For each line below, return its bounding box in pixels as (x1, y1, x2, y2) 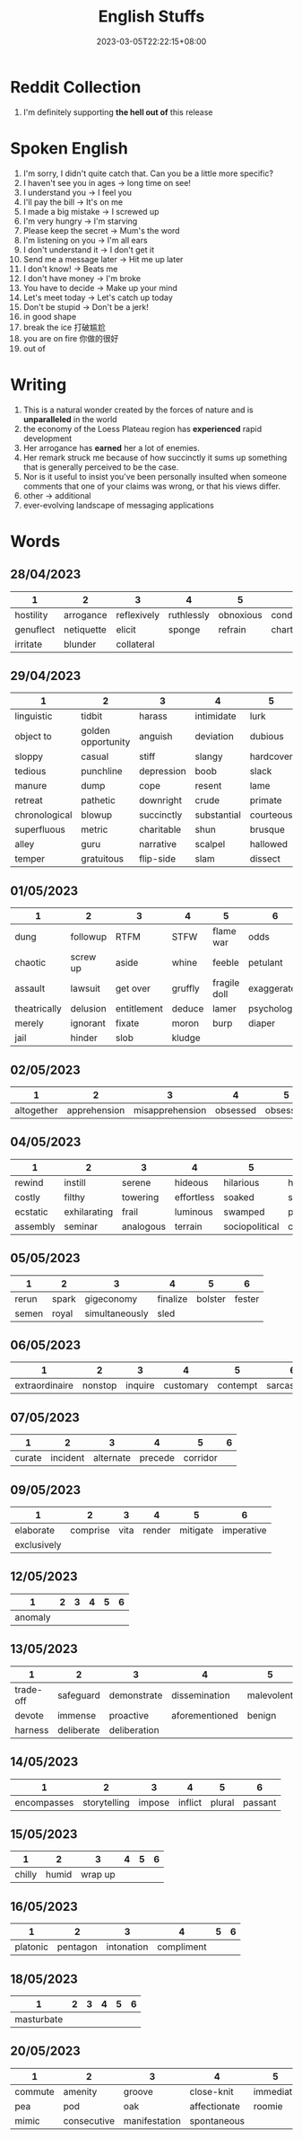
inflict (178, 1796, 203, 1808)
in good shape (22, 311, 77, 322)
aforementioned (170, 1709, 238, 1721)
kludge (171, 1031, 201, 1044)
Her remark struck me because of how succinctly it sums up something (22, 452, 288, 463)
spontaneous (189, 2114, 246, 2126)
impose (138, 1796, 170, 1808)
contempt (217, 1379, 258, 1392)
